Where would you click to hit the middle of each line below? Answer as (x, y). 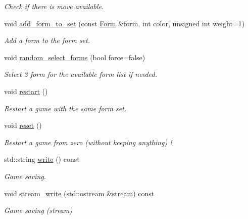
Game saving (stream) (38, 210)
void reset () (23, 125)
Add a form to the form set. (47, 40)
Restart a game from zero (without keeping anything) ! (88, 142)
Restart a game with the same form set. (65, 108)
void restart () (26, 91)
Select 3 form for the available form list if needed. (81, 74)
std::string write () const (42, 159)
